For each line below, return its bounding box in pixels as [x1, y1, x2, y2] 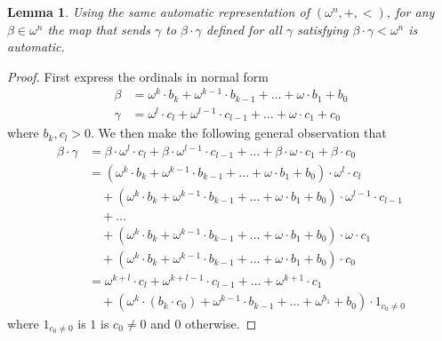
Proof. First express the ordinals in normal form [7, 67, 269, 85]
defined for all [205, 20, 282, 38]
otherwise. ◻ [185, 313, 257, 332]
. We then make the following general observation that [91, 123, 387, 142]
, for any [386, 3, 435, 20]
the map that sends [47, 20, 150, 38]
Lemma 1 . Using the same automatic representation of [7, 3, 309, 20]
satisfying [297, 20, 349, 38]
